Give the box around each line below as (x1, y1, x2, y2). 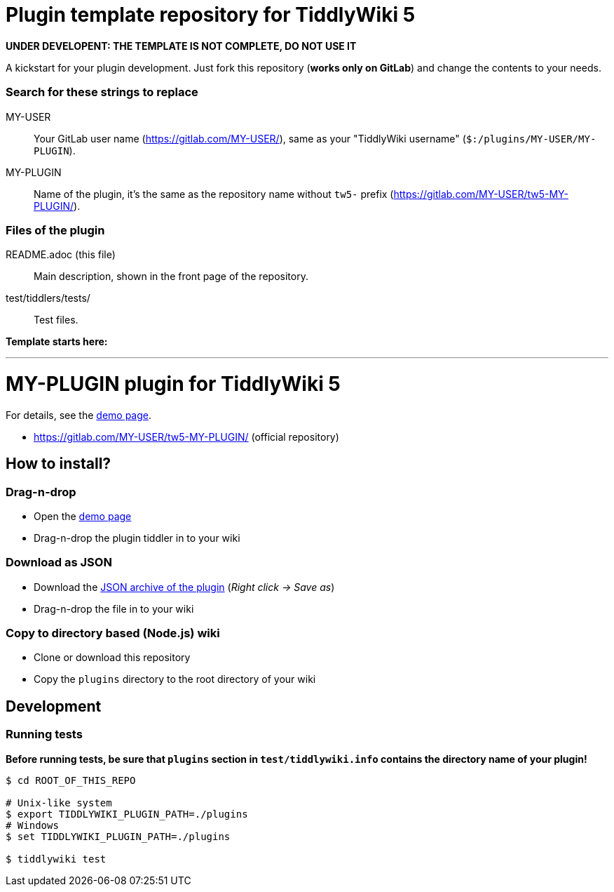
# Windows (6, 819, 59, 831)
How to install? (6, 455, 111, 473)
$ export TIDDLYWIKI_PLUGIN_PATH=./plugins (6, 808, 248, 820)
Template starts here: (6, 335, 108, 348)
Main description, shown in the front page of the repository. (34, 270, 308, 283)
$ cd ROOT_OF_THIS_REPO (6, 774, 136, 786)
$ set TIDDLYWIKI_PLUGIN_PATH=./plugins (6, 830, 231, 842)
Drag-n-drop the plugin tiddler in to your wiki (34, 531, 240, 544)
